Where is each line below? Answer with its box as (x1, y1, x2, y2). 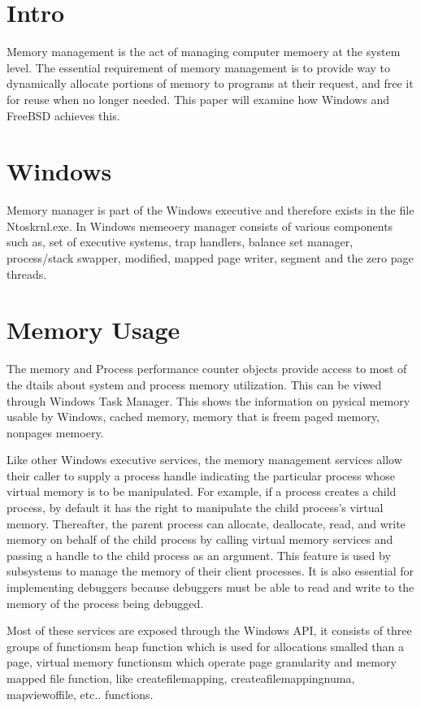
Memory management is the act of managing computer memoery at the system (7, 43, 401, 60)
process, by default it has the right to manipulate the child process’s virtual (7, 499, 384, 516)
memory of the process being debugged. (7, 594, 204, 611)
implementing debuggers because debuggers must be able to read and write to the (7, 579, 414, 596)
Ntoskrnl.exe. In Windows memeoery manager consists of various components (7, 217, 393, 234)
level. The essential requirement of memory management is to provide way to (7, 59, 391, 76)
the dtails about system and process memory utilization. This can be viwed (7, 376, 382, 393)
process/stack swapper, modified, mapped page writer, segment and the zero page (7, 250, 414, 266)
